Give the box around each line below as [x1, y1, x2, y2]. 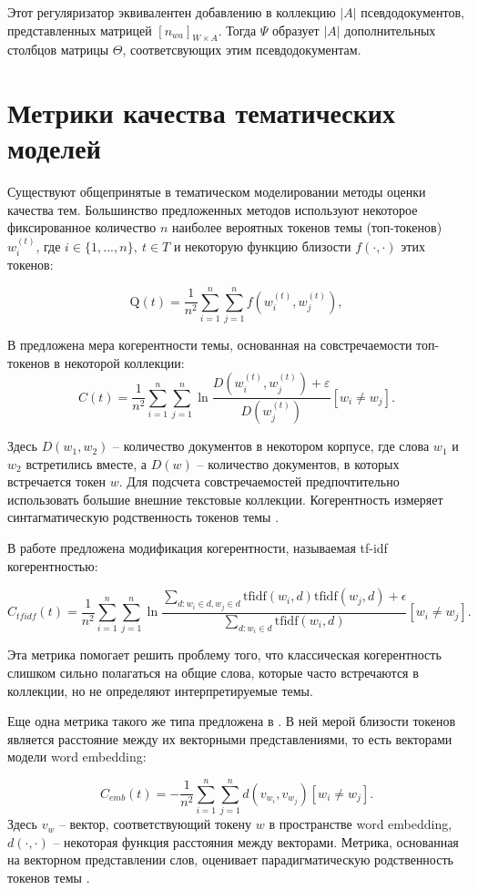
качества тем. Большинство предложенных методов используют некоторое [7, 199, 418, 219]
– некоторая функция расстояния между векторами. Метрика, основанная [53, 832, 459, 851]
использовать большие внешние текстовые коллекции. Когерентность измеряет [7, 489, 443, 508]
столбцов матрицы [7, 40, 109, 59]
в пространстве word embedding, [269, 814, 453, 834]
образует [272, 20, 320, 39]
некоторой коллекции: [64, 353, 185, 372]
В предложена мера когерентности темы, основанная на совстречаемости [7, 335, 412, 354]
